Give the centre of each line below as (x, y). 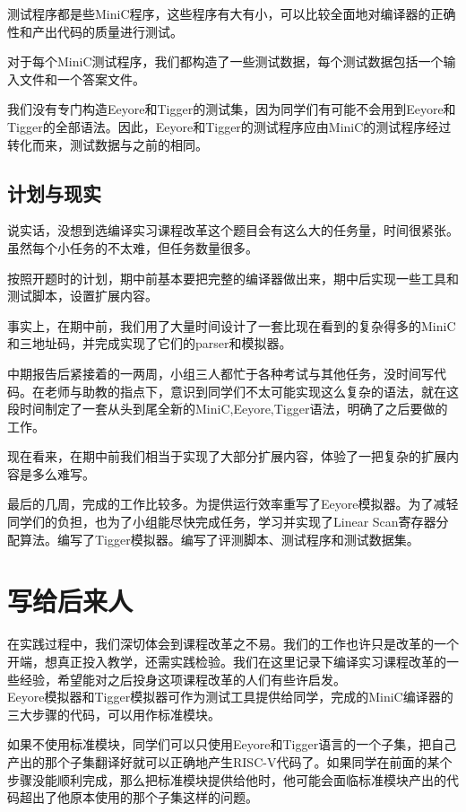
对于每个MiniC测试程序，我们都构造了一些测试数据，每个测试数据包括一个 (225, 61)
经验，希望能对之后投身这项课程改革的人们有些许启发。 (182, 679)
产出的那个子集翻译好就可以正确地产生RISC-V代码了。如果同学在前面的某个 (230, 761)
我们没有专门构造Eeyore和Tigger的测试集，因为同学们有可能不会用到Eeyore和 (232, 109)
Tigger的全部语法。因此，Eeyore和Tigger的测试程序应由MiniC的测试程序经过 (229, 126)
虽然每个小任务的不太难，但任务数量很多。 (133, 247)
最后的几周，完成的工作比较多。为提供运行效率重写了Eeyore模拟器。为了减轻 (233, 504)
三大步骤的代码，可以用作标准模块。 (114, 714)
